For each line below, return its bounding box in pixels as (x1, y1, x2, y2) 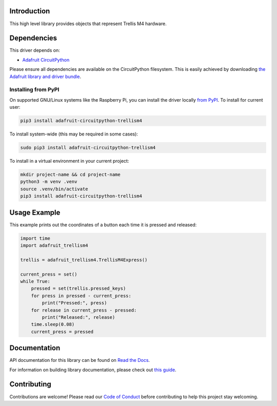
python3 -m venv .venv (20, 179, 77, 185)
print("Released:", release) (42, 315, 115, 320)
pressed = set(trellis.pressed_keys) (31, 285, 126, 292)
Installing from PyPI (9, 86, 60, 93)
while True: (20, 279, 51, 284)
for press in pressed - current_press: (31, 293, 132, 299)
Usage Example (9, 208, 61, 217)
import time (20, 235, 51, 241)
